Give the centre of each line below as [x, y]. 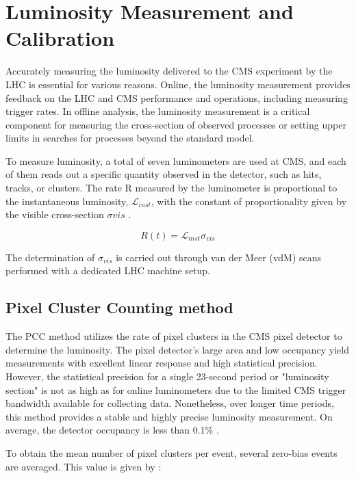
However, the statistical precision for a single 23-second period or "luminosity [167, 376]
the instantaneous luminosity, [67, 201]
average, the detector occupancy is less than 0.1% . [112, 430]
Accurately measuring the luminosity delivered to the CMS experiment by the [169, 71]
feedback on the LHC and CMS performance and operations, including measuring [177, 97]
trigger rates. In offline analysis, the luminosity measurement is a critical [158, 111]
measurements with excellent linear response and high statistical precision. [162, 363]
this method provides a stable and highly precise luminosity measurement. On [169, 416]
